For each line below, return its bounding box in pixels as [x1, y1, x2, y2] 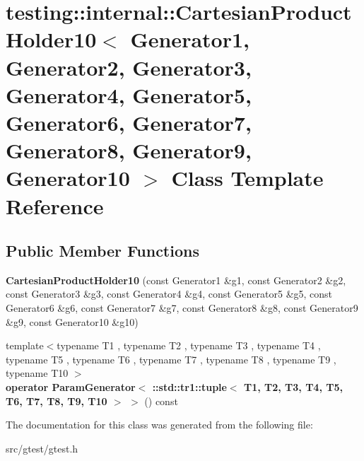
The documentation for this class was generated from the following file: [6, 417, 313, 432]
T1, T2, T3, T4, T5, [243, 380, 343, 395]
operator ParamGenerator [6, 380, 136, 395]
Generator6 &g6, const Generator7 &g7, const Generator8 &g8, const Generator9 [6, 300, 358, 315]
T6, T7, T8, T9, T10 [6, 393, 107, 408]
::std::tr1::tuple [152, 380, 227, 395]
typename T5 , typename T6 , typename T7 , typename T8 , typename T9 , [6, 351, 336, 366]
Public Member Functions [6, 240, 199, 262]
